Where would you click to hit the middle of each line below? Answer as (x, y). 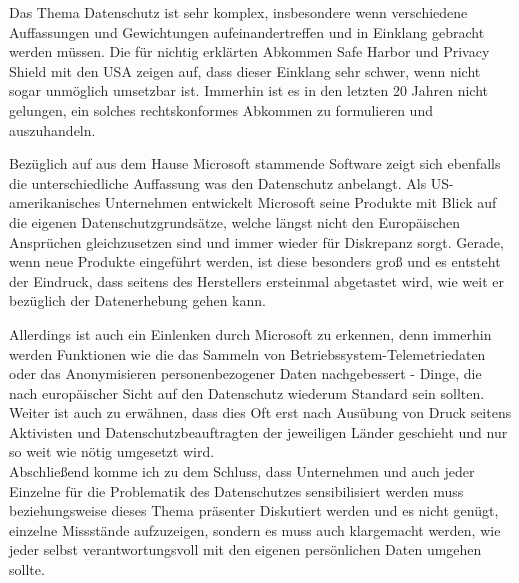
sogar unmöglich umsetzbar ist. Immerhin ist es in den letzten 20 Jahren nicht (249, 90)
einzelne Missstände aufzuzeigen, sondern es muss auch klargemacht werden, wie (255, 529)
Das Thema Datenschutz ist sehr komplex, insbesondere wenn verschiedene (238, 12)
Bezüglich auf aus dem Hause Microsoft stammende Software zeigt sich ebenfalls (255, 163)
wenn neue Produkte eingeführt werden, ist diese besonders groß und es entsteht (255, 261)
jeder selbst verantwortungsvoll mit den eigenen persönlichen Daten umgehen (245, 549)
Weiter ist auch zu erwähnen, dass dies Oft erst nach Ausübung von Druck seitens (260, 412)
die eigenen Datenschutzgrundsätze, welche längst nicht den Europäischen (235, 221)
